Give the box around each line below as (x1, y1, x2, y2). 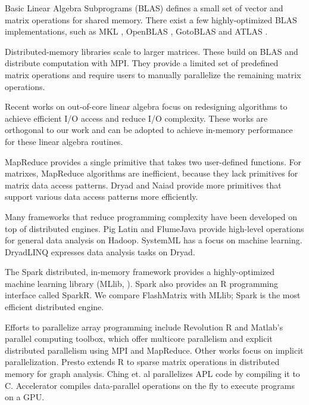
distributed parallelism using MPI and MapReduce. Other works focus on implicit (5, 344, 304, 356)
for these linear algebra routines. (5, 135, 123, 147)
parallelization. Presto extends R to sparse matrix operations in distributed (5, 355, 280, 368)
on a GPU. (5, 391, 45, 403)
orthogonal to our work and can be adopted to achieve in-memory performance (5, 123, 293, 136)
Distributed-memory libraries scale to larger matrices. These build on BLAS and (5, 45, 298, 57)
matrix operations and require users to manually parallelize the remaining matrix (5, 68, 301, 81)
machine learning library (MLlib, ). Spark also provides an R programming (5, 277, 278, 289)
